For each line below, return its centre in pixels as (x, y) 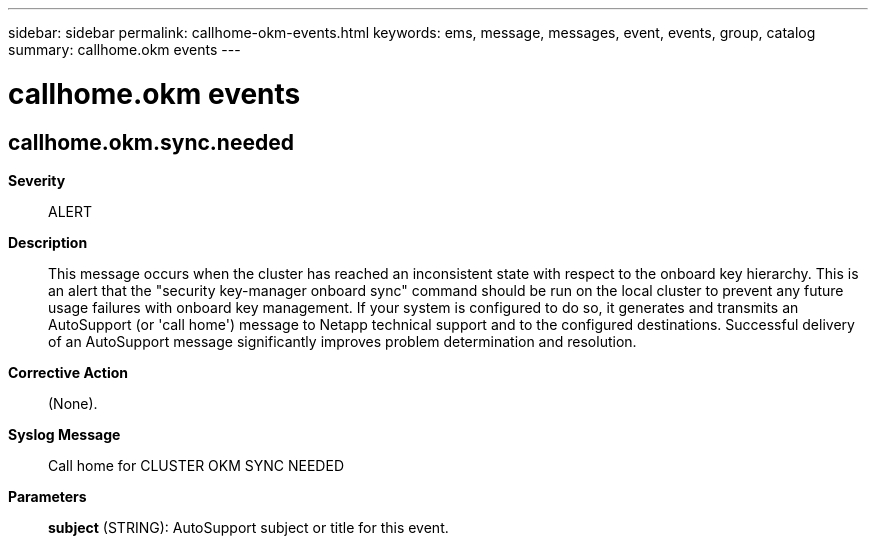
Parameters (47, 496)
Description (48, 242)
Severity (37, 180)
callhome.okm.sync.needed (151, 142)
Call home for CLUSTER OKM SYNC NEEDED (196, 465)
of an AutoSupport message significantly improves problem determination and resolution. (342, 341)
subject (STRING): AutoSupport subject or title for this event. (248, 527)
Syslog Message (64, 434)
